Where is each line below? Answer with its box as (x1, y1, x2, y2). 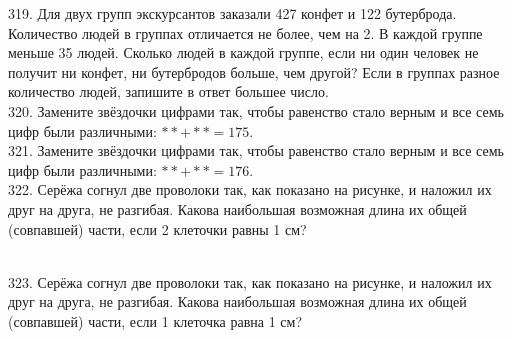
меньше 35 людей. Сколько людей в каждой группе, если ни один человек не (8, 42, 479, 63)
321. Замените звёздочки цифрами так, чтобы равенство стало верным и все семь (8, 140, 504, 161)
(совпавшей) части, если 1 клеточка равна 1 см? (8, 310, 303, 331)
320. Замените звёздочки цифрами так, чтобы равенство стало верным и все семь (8, 100, 504, 121)
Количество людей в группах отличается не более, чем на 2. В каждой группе (8, 22, 483, 43)
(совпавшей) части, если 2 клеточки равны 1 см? (8, 218, 307, 239)
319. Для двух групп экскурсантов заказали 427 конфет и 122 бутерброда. (8, 3, 457, 23)
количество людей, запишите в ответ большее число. (8, 81, 329, 102)
